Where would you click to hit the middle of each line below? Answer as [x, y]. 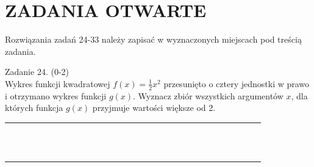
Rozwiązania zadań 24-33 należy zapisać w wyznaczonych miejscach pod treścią [153, 39]
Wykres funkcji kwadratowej [58, 83]
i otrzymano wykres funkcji [56, 95]
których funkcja [34, 108]
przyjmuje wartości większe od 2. [154, 108]
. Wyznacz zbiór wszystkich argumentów [208, 95]
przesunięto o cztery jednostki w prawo [237, 83]
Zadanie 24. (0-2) [37, 72]
